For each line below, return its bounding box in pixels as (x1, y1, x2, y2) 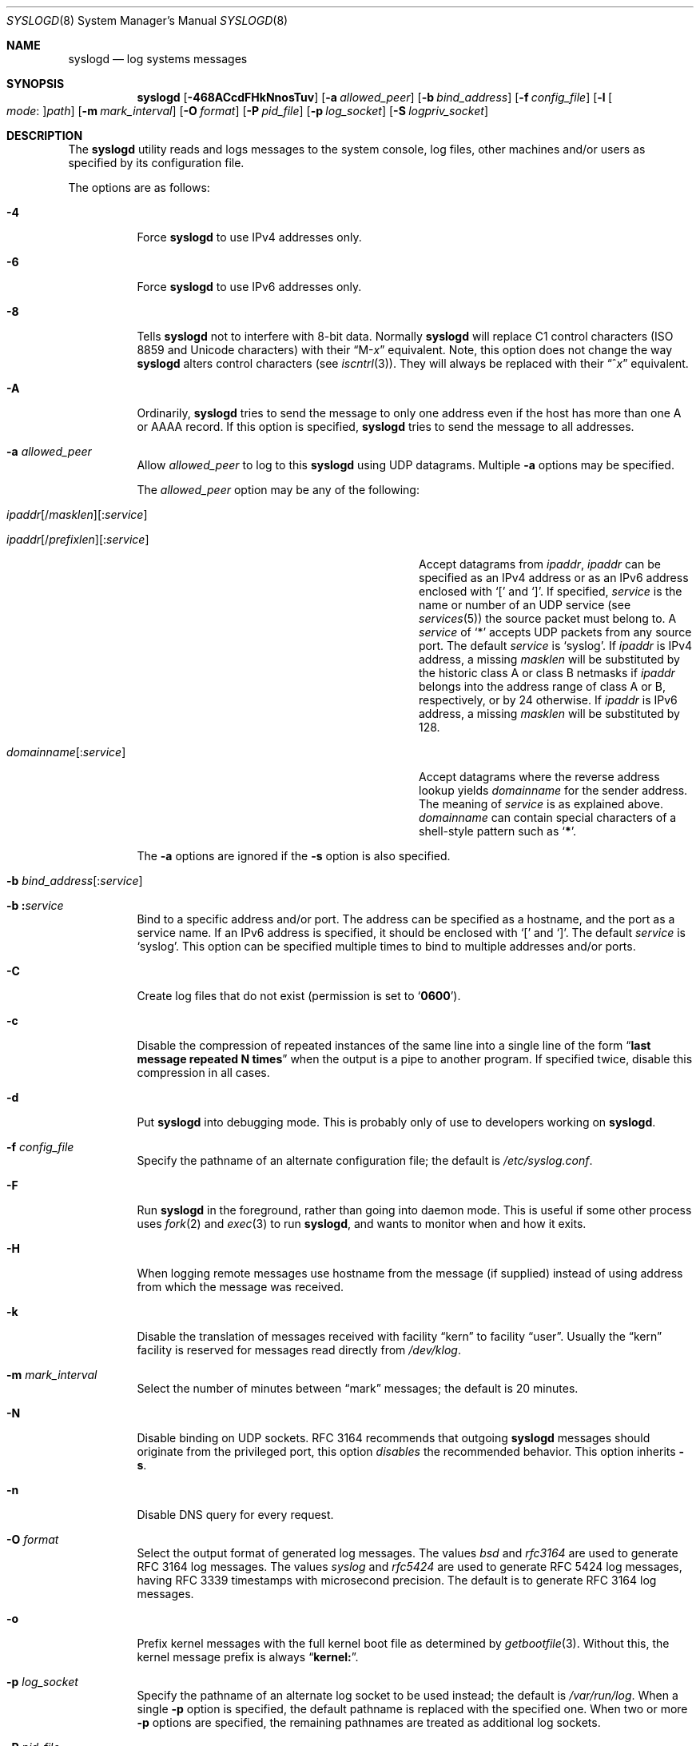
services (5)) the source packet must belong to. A (419, 612, 677, 625)
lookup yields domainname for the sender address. (419, 783, 688, 797)
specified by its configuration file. (68, 156, 245, 169)
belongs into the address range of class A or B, (419, 680, 666, 693)
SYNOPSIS (6, 77, 65, 90)
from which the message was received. (137, 1280, 344, 1294)
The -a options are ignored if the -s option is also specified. (137, 849, 451, 863)
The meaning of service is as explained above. (419, 797, 663, 811)
